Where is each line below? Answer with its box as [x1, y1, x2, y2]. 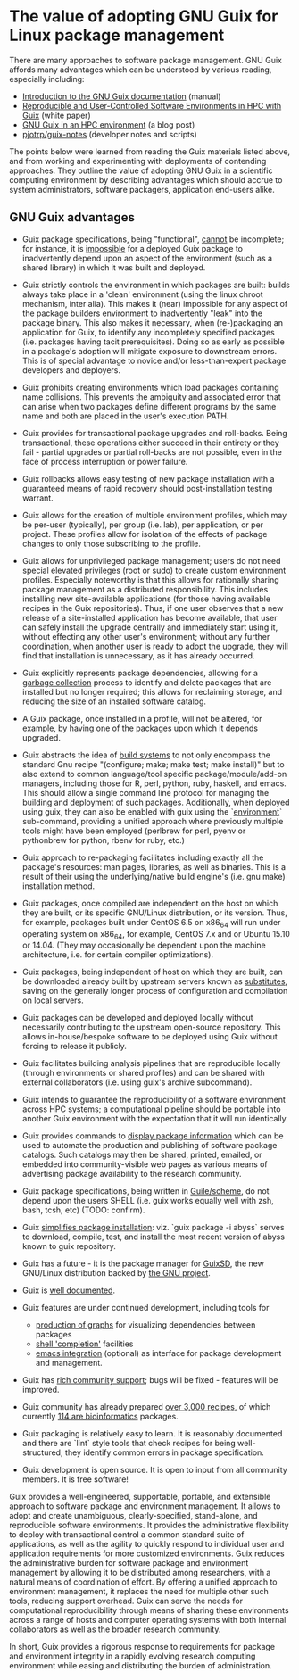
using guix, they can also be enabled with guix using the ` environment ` [21, 806, 283, 817]
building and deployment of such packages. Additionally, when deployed [21, 797, 290, 807]
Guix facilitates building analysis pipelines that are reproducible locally [21, 1058, 281, 1069]
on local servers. [21, 995, 85, 1006]
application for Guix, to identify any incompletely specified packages [21, 327, 275, 337]
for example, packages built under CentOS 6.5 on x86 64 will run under [21, 916, 281, 930]
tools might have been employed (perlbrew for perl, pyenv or [21, 825, 246, 836]
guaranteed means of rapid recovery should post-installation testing [21, 483, 273, 493]
